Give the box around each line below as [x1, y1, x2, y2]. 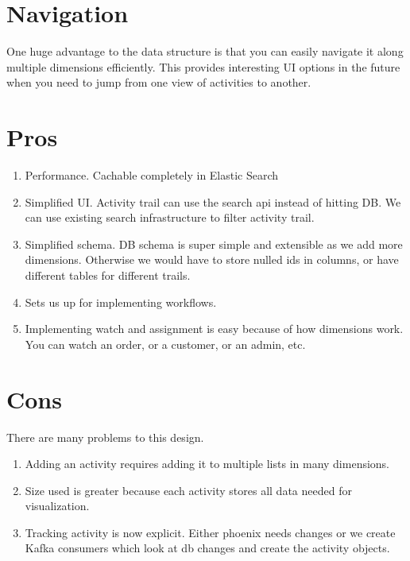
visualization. [25, 497, 90, 514]
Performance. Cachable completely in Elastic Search [25, 167, 279, 184]
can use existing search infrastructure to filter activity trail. [25, 209, 315, 226]
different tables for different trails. [25, 267, 191, 283]
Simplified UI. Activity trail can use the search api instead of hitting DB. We [25, 193, 401, 210]
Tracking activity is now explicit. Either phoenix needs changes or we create [25, 524, 396, 540]
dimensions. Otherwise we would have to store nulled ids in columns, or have [25, 251, 399, 268]
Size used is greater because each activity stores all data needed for [25, 482, 352, 498]
